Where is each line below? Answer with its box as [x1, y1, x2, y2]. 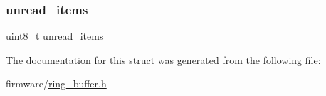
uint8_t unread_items [6, 28, 104, 43]
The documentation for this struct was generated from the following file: [6, 52, 321, 67]
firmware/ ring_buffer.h [6, 76, 107, 91]
